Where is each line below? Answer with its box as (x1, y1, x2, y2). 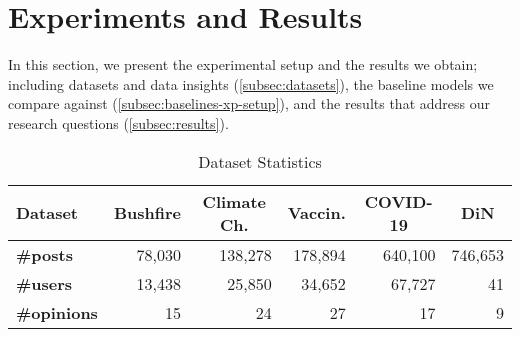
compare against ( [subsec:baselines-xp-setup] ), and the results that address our (8, 93, 490, 114)
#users (16, 271, 73, 295)
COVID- (364, 189, 433, 213)
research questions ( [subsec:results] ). (8, 112, 229, 133)
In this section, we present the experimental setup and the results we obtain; (8, 54, 478, 75)
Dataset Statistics (198, 149, 322, 173)
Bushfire (113, 201, 181, 224)
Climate (202, 189, 266, 213)
